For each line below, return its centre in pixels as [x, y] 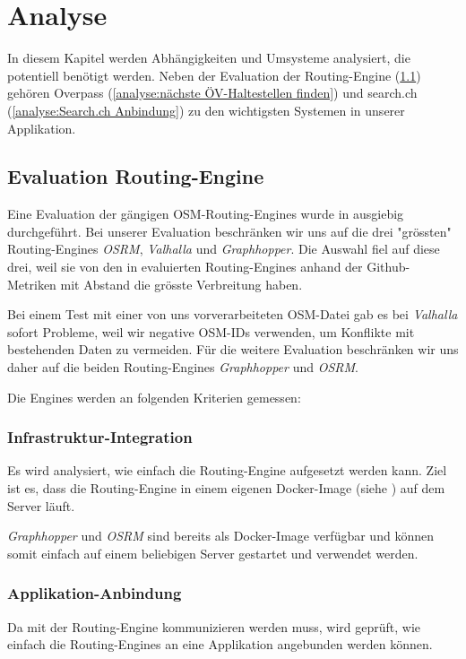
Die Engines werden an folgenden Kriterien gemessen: [154, 397]
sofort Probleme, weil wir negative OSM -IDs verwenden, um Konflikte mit [211, 331]
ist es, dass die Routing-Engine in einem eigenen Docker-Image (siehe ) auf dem [226, 488]
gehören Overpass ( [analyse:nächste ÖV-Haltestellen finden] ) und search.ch [212, 93]
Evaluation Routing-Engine [136, 176]
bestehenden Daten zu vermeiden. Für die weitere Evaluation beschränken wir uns [233, 349]
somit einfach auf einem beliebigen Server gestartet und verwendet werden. [213, 553]
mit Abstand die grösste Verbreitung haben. [181, 284]
